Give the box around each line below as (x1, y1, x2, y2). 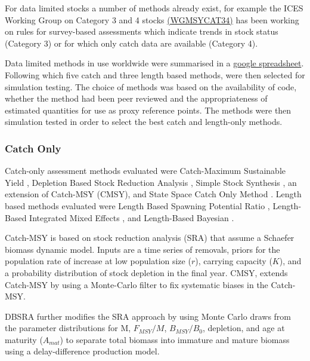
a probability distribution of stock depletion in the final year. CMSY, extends (5, 266, 288, 279)
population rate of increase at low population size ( (5, 255, 191, 267)
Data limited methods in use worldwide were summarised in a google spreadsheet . (5, 57, 304, 69)
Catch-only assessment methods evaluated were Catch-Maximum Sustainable (5, 164, 286, 177)
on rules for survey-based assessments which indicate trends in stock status (5, 25, 278, 38)
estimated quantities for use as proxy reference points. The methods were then (5, 103, 292, 116)
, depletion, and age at (202, 322, 285, 334)
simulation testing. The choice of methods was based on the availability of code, (5, 80, 297, 93)
